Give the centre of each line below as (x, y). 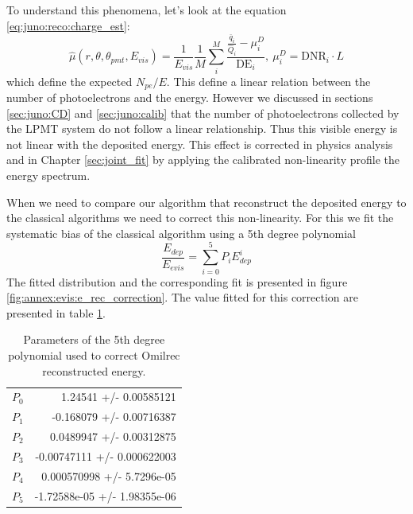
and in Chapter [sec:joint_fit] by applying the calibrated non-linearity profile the (203, 160)
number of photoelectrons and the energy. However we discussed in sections (190, 97)
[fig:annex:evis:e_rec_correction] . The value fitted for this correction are (182, 297)
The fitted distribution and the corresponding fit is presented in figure (177, 281)
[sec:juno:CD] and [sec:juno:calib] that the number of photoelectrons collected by (203, 113)
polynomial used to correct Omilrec (94, 354)
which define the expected (69, 81)
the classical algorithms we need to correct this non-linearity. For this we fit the (200, 218)
